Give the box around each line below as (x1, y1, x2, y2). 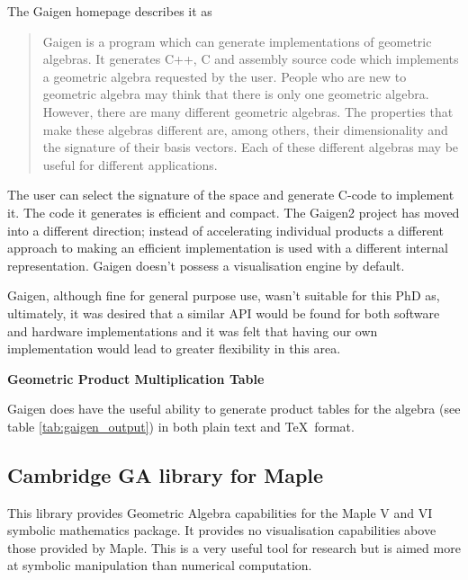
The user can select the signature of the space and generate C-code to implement (7, 185, 454, 204)
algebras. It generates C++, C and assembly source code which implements (42, 49, 459, 68)
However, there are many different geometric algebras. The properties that (42, 102, 454, 120)
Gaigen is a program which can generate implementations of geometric (42, 31, 432, 50)
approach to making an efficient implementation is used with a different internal (7, 238, 448, 257)
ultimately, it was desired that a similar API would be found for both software (7, 303, 440, 322)
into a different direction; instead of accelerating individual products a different (7, 220, 444, 239)
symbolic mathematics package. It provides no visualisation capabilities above (7, 521, 436, 540)
